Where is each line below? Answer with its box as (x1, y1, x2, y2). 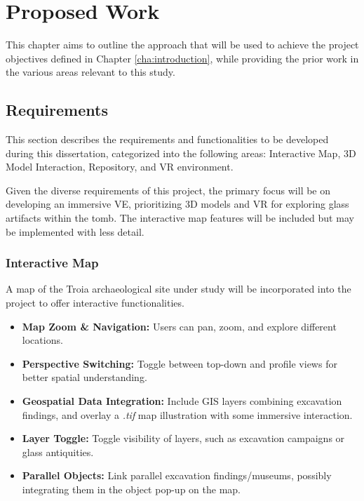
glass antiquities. (22, 444, 94, 459)
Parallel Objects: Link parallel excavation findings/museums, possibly (22, 468, 332, 483)
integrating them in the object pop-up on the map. (22, 482, 241, 497)
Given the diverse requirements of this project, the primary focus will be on (6, 182, 331, 197)
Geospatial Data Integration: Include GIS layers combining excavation (22, 394, 342, 408)
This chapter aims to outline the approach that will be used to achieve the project (6, 37, 359, 52)
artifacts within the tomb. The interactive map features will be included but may (6, 211, 354, 225)
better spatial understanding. (22, 370, 147, 385)
